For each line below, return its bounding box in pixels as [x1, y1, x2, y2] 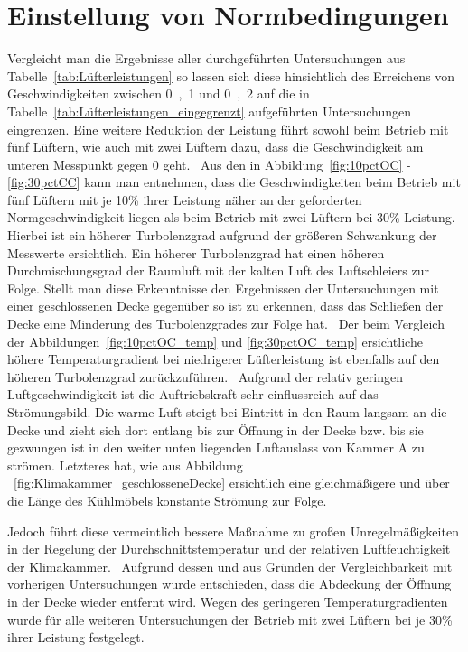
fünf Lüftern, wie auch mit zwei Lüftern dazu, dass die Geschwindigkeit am [7, 137, 424, 156]
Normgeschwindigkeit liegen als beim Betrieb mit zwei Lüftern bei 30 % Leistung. [7, 208, 455, 227]
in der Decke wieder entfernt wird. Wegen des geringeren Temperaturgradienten [7, 591, 448, 610]
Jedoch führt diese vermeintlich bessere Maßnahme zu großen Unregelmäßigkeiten [7, 521, 459, 540]
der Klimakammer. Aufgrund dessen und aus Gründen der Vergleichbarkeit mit [7, 556, 453, 575]
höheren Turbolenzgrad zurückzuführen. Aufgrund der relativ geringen [7, 367, 403, 386]
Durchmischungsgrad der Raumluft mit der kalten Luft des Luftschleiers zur [7, 261, 429, 280]
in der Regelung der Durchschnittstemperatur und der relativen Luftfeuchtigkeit [7, 539, 451, 558]
